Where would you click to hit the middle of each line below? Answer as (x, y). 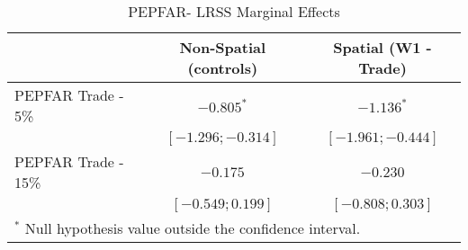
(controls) (223, 68)
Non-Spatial (223, 47)
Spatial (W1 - (382, 47)
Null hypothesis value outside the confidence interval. (193, 228)
